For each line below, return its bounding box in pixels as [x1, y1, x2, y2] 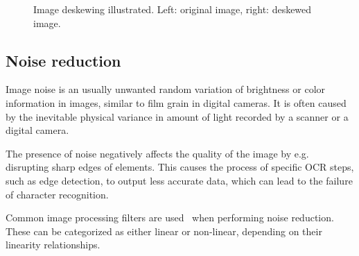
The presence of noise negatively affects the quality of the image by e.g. [6, 146, 309, 160]
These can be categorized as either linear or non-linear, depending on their [6, 223, 322, 238]
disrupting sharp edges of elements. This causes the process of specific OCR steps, [6, 160, 354, 174]
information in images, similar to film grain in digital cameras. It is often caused [6, 95, 347, 110]
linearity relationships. [6, 237, 100, 252]
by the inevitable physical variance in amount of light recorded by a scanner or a [6, 109, 349, 123]
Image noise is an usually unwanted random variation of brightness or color [6, 82, 326, 96]
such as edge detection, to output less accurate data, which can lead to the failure [6, 173, 353, 187]
